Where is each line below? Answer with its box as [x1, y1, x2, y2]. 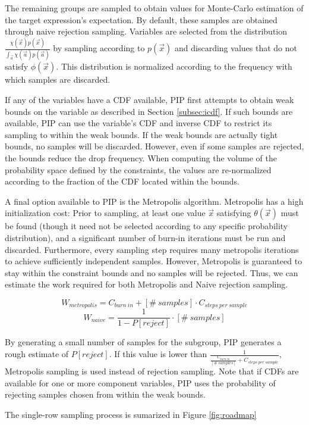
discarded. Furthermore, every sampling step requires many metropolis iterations [5, 243, 299, 255]
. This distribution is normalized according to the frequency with [56, 60, 292, 73]
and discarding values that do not [175, 42, 297, 54]
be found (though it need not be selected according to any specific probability [5, 220, 288, 232]
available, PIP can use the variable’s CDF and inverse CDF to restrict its [5, 117, 272, 129]
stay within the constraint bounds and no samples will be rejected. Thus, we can [5, 266, 298, 279]
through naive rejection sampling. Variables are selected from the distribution [5, 25, 288, 37]
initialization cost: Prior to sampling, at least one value [5, 207, 206, 219]
